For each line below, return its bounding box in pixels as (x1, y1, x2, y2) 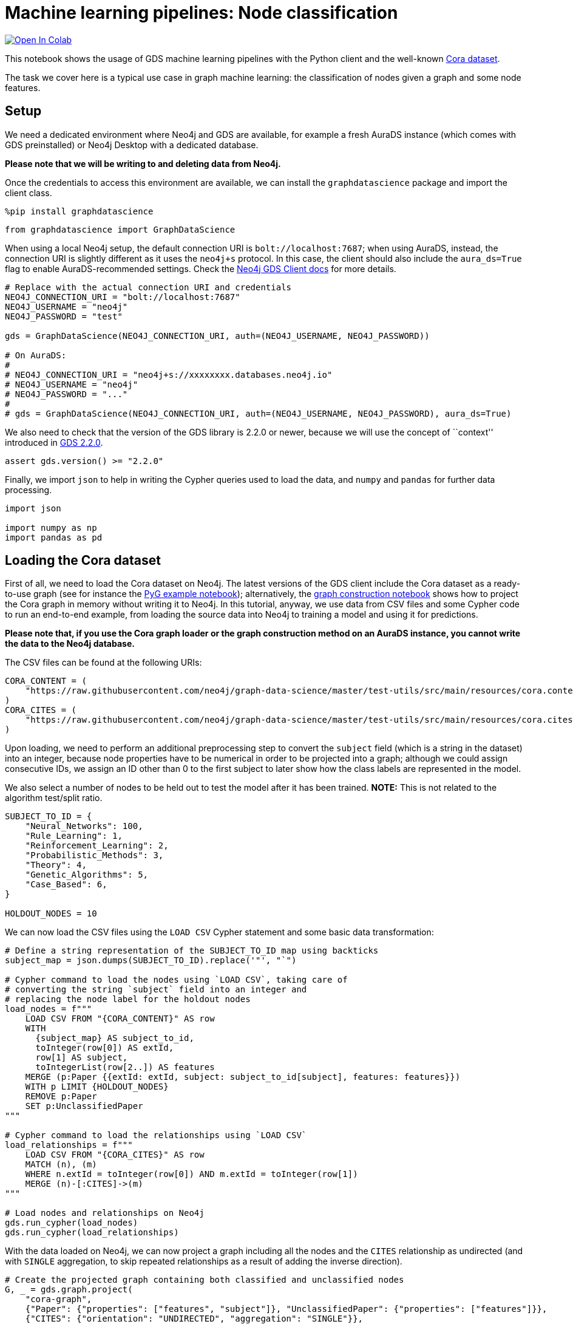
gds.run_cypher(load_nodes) (5, 1218, 138, 1228)
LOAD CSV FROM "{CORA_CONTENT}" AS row (25, 1014, 215, 1024)
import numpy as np (5, 522, 97, 533)
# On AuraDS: (5, 350, 67, 360)
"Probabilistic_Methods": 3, (25, 850, 164, 861)
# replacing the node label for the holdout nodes (5, 994, 251, 1005)
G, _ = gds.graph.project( (5, 1285, 133, 1295)
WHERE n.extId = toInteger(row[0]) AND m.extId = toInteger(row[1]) (25, 1169, 358, 1179)
